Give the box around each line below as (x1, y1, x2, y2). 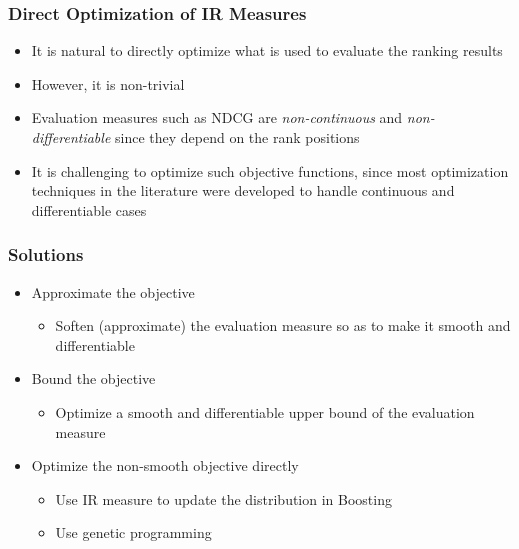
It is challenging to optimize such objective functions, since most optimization (31, 160, 509, 181)
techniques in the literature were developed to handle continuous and (31, 180, 455, 201)
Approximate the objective (31, 281, 195, 302)
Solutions (8, 242, 84, 267)
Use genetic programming (55, 522, 212, 543)
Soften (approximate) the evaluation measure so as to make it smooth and (55, 315, 511, 336)
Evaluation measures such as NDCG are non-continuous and (31, 107, 403, 128)
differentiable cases (31, 199, 147, 220)
